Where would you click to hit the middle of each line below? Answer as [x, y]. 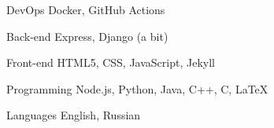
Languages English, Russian [74, 115]
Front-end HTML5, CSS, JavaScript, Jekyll [111, 62]
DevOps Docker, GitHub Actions [86, 9]
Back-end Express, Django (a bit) [87, 36]
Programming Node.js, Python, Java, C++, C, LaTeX [137, 88]
